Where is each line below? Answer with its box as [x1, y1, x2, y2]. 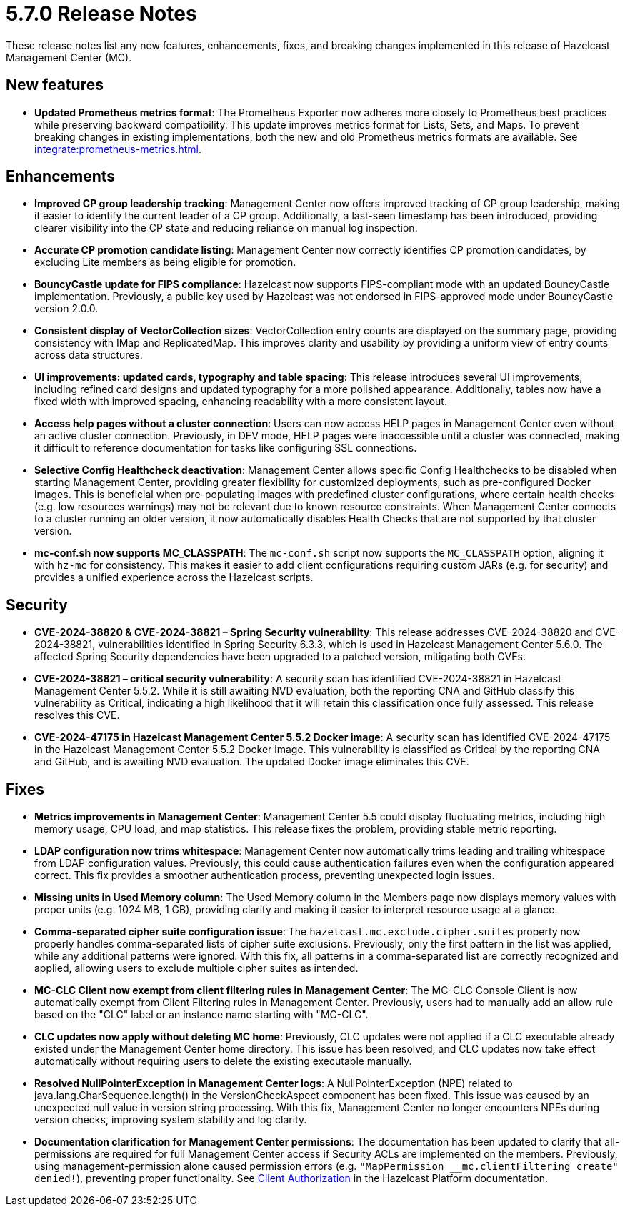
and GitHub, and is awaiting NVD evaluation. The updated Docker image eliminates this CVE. [34, 755, 469, 768]
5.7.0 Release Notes [6, 1, 197, 26]
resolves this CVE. [34, 709, 120, 722]
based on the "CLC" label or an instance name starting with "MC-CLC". [34, 1008, 369, 1021]
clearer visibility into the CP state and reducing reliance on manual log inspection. [34, 222, 418, 234]
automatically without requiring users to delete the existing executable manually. [34, 1055, 412, 1068]
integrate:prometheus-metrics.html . [34, 142, 201, 155]
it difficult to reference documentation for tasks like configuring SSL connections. [34, 442, 417, 454]
